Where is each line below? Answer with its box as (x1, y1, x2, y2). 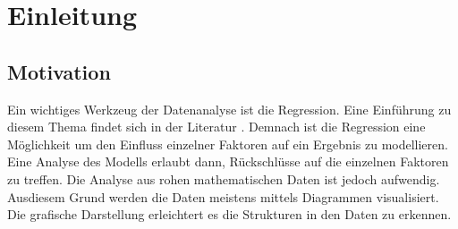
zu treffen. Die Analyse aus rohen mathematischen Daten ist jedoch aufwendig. (7, 169, 440, 188)
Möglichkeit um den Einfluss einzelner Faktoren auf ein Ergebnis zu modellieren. (7, 134, 448, 153)
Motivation (7, 57, 111, 85)
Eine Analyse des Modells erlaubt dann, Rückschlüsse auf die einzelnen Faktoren (7, 152, 449, 171)
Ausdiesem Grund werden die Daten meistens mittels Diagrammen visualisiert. (7, 187, 439, 206)
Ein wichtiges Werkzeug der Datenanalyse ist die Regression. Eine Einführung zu (7, 99, 452, 118)
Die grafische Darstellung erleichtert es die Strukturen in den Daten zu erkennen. (7, 205, 452, 224)
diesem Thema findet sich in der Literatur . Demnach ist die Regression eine (7, 117, 426, 136)
